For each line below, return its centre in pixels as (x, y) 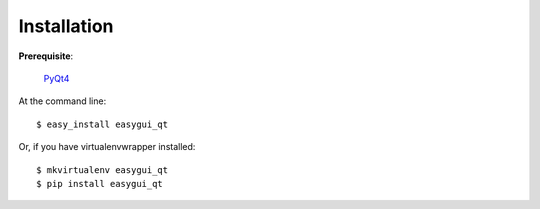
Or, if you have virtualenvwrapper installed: (107, 147)
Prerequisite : (46, 56)
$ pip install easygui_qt (100, 183)
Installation (66, 26)
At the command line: (62, 101)
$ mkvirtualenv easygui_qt (102, 169)
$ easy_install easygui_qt (102, 124)
